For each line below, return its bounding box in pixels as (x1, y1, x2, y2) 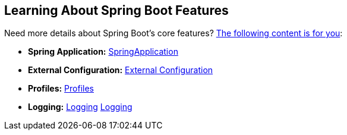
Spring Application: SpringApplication (28, 46, 178, 57)
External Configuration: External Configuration (28, 65, 213, 76)
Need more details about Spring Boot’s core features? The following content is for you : (4, 28, 343, 39)
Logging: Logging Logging (28, 102, 133, 112)
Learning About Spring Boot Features (4, 3, 229, 18)
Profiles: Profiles (28, 83, 94, 94)
